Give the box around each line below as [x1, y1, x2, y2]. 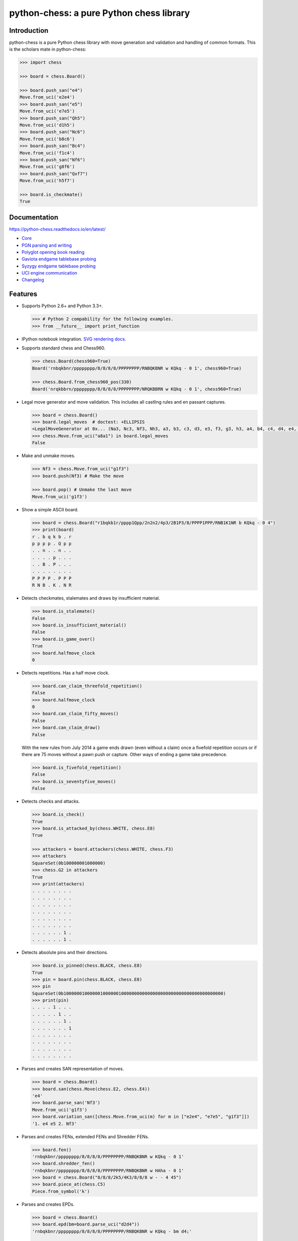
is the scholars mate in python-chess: [9, 46, 86, 52]
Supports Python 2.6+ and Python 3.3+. [21, 303, 103, 309]
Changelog [21, 277, 44, 283]
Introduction [9, 26, 49, 35]
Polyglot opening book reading [21, 249, 84, 255]
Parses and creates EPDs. [21, 1201, 74, 1207]
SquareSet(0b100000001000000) [32, 860, 106, 866]
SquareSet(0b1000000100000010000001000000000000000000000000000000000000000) [32, 990, 226, 996]
